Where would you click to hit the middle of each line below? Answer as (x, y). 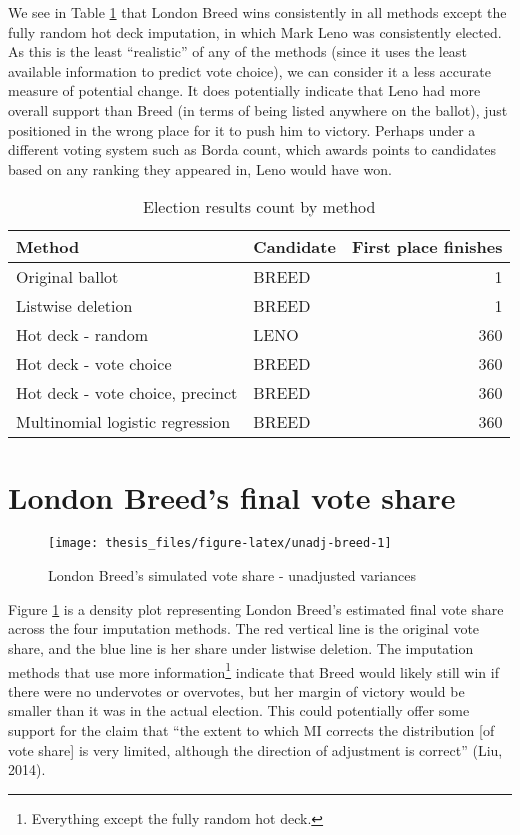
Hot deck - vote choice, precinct (127, 393)
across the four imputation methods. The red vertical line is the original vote (244, 628)
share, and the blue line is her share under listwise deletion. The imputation (241, 647)
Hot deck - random (82, 335)
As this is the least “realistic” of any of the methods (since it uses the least (237, 51)
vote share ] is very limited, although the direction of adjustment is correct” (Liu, (255, 749)
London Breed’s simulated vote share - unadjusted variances (232, 575)
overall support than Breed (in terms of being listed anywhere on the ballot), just (258, 109)
